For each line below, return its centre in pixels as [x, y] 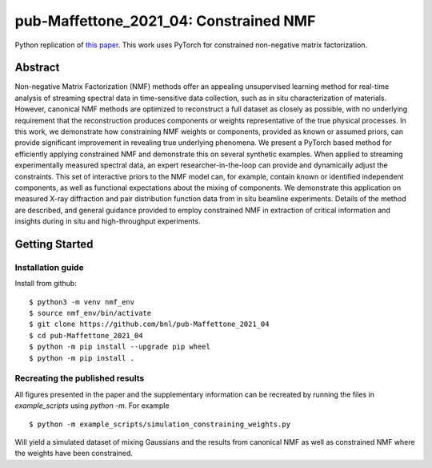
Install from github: [46, 284]
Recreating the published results [80, 378]
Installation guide [49, 267]
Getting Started [54, 244]
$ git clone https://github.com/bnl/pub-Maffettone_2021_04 [149, 324]
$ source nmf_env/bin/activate [90, 313]
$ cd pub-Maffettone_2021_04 [86, 335]
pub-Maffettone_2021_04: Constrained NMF [165, 21]
